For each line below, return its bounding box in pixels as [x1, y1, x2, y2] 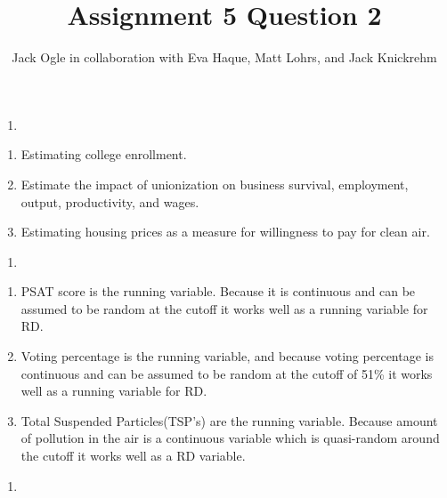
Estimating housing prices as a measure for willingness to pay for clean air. [20, 222, 430, 241]
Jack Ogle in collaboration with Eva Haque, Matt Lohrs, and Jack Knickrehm [12, 48, 437, 67]
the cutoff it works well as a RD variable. [20, 446, 246, 465]
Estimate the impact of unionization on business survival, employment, [20, 174, 409, 193]
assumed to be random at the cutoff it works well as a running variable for [20, 299, 428, 317]
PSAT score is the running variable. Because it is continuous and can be [20, 282, 416, 301]
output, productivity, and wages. [20, 192, 199, 211]
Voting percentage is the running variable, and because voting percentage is [20, 347, 434, 365]
